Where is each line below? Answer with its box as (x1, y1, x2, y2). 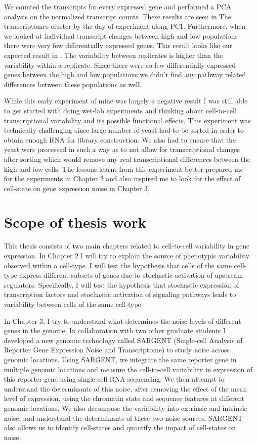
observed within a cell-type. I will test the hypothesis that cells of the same (4, 260, 232, 270)
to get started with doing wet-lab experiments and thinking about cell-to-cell (4, 105, 237, 115)
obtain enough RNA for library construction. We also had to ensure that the (4, 134, 236, 145)
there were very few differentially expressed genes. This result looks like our (4, 40, 233, 50)
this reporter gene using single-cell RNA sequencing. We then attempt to (4, 374, 225, 384)
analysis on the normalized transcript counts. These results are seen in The (4, 11, 231, 21)
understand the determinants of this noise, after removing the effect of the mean (4, 383, 247, 394)
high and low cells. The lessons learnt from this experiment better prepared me (4, 163, 243, 174)
